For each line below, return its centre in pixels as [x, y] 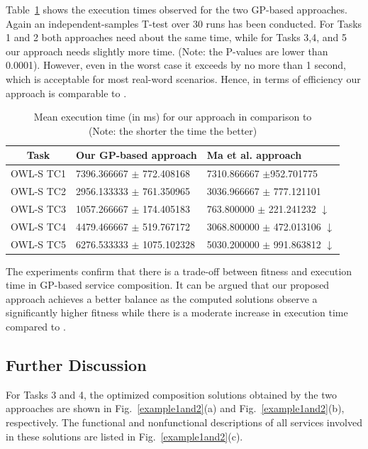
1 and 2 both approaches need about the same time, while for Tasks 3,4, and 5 [177, 37]
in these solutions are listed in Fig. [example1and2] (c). [124, 436]
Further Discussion [76, 365]
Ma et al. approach [254, 155]
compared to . [36, 327]
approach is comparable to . [66, 93]
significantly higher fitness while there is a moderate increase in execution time [177, 312]
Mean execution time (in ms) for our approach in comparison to [173, 117]
